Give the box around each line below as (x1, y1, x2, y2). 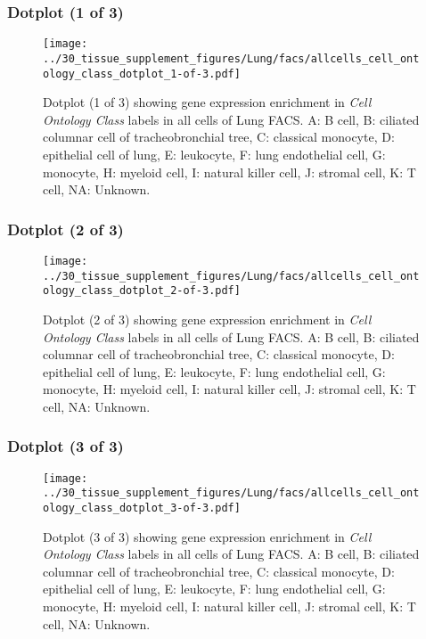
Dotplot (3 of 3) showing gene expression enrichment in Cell (43, 527, 372, 545)
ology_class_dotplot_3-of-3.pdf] (43, 502, 241, 515)
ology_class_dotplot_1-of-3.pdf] (43, 67, 241, 80)
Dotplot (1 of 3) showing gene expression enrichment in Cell (43, 93, 372, 111)
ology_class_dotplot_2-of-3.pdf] (43, 284, 241, 298)
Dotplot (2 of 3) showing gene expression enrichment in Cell (43, 309, 372, 328)
